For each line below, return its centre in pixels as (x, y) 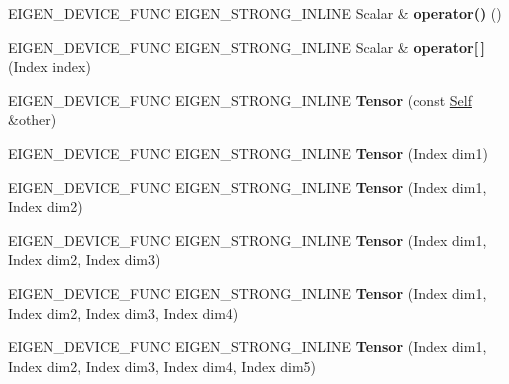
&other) (32, 119)
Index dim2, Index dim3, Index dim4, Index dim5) (162, 365)
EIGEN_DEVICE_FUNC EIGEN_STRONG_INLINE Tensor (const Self (240, 99)
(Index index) (49, 66)
